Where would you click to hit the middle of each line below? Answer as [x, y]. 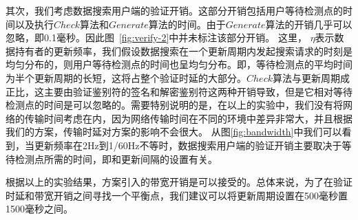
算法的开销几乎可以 [309, 24]
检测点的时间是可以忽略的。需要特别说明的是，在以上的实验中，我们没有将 [174, 105]
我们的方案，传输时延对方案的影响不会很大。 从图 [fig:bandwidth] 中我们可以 [174, 132]
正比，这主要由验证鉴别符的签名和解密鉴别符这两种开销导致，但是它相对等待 [179, 91]
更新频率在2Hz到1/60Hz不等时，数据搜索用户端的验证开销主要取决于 [188, 145]
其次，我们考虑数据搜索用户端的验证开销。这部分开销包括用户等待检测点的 [174, 10]
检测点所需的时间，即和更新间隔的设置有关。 [116, 158]
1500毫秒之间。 [39, 209]
